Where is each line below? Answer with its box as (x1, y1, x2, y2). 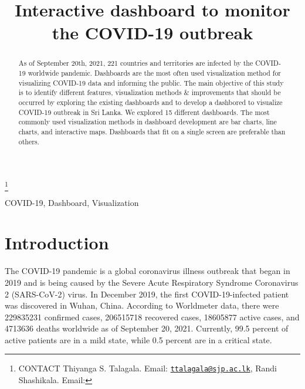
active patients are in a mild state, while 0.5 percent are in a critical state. (5, 333, 272, 346)
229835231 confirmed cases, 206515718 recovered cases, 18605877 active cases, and (5, 310, 300, 323)
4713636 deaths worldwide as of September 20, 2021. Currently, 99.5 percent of (5, 322, 289, 334)
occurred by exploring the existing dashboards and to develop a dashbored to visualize (18, 97, 283, 107)
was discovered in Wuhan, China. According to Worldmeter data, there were (5, 299, 279, 312)
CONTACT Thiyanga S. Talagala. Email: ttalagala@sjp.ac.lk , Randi (18, 362, 277, 374)
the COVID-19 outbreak (52, 21, 253, 45)
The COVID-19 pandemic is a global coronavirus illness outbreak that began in (5, 265, 290, 277)
